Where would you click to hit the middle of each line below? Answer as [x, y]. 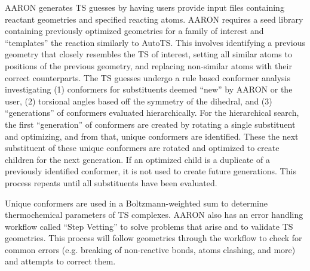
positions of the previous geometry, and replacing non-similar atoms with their [148, 65]
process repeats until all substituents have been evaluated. [111, 182]
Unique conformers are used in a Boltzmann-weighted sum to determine [136, 203]
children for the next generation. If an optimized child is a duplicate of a [137, 159]
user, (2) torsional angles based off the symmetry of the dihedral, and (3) [139, 101]
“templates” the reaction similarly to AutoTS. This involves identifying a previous [155, 42]
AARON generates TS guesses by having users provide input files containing [145, 7]
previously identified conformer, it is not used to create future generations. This [151, 171]
